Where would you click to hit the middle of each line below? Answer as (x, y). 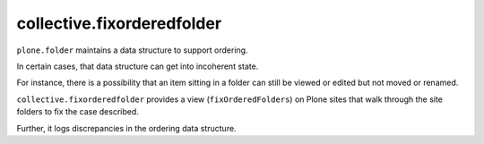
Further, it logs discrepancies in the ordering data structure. (126, 128)
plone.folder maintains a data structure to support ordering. (132, 50)
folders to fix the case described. (78, 112)
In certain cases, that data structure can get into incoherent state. (138, 66)
